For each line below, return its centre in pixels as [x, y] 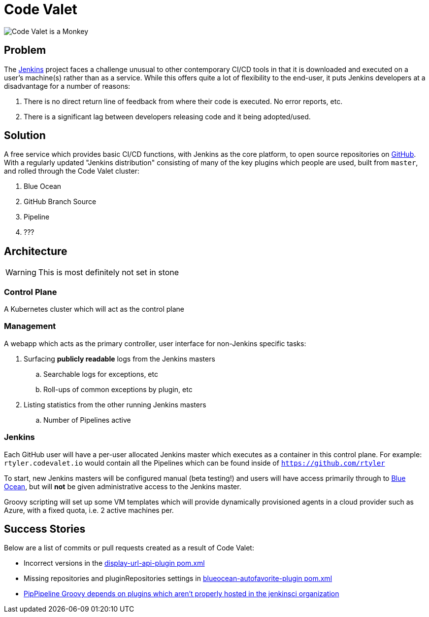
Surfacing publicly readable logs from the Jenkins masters [119, 359]
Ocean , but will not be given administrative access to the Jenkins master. [123, 486]
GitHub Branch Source [60, 202]
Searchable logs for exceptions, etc [101, 374]
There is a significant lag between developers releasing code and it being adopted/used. [167, 116]
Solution [25, 136]
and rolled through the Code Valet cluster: [72, 171]
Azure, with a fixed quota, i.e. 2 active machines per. [89, 510]
